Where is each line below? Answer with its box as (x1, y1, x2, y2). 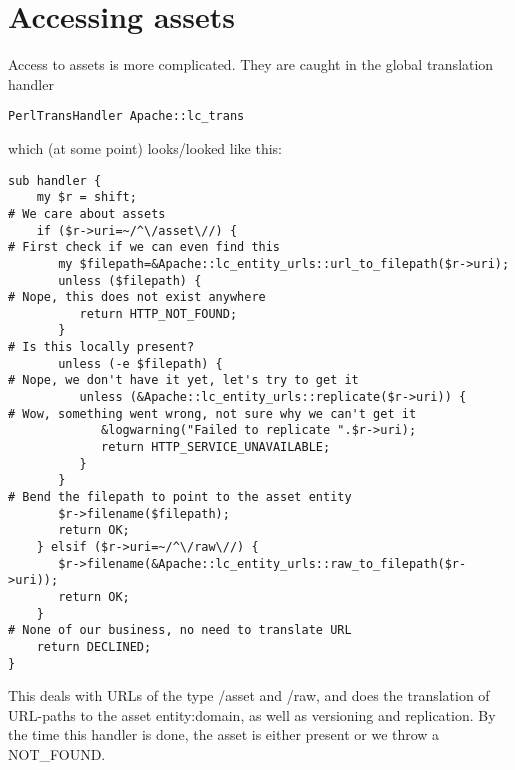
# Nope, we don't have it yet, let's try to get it (8, 373, 359, 388)
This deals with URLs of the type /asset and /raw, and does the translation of (8, 685, 490, 706)
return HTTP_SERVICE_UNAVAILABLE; (101, 440, 331, 455)
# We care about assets (8, 206, 166, 221)
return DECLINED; (36, 639, 152, 654)
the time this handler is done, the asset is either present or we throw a (8, 724, 440, 745)
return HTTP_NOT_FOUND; (79, 306, 238, 321)
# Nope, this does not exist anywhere (8, 290, 266, 305)
